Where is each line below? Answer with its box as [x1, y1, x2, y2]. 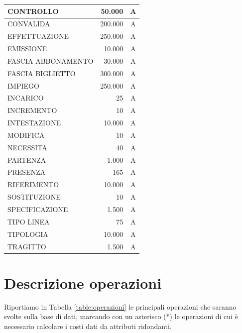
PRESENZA [7, 167, 46, 177]
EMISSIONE [7, 43, 47, 54]
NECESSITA [7, 142, 47, 152]
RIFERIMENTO [7, 179, 59, 190]
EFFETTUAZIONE [7, 31, 69, 41]
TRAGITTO [7, 241, 46, 251]
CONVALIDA [7, 18, 50, 29]
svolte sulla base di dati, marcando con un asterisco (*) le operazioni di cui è [4, 311, 238, 322]
